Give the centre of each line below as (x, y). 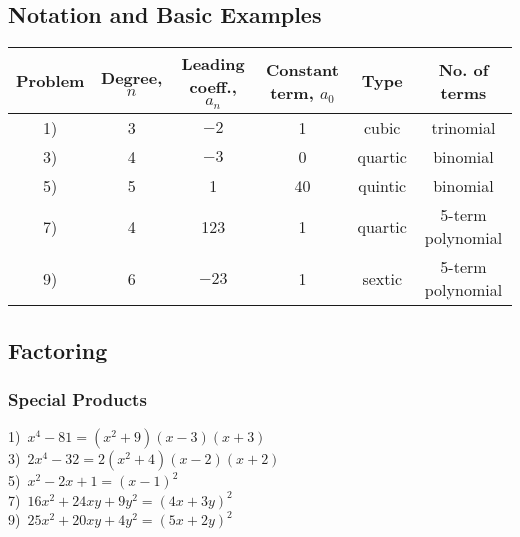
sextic (382, 278)
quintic (382, 186)
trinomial (463, 128)
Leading (213, 64)
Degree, (132, 77)
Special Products (77, 398)
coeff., (213, 87)
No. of (463, 69)
